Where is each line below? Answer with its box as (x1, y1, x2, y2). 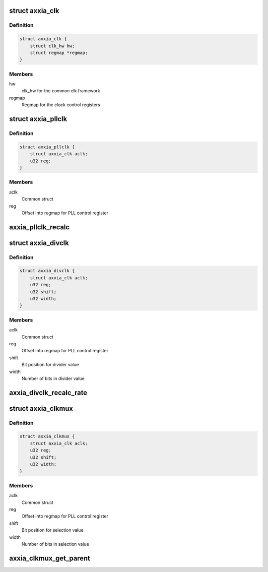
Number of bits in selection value (21, 541, 89, 547)
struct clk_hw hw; (30, 43, 75, 49)
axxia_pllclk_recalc (9, 223, 70, 231)
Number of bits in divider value (21, 375, 85, 381)
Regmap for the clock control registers (21, 102, 100, 108)
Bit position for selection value (21, 527, 84, 533)
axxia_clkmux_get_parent (9, 554, 90, 563)
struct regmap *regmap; (30, 50, 88, 56)
